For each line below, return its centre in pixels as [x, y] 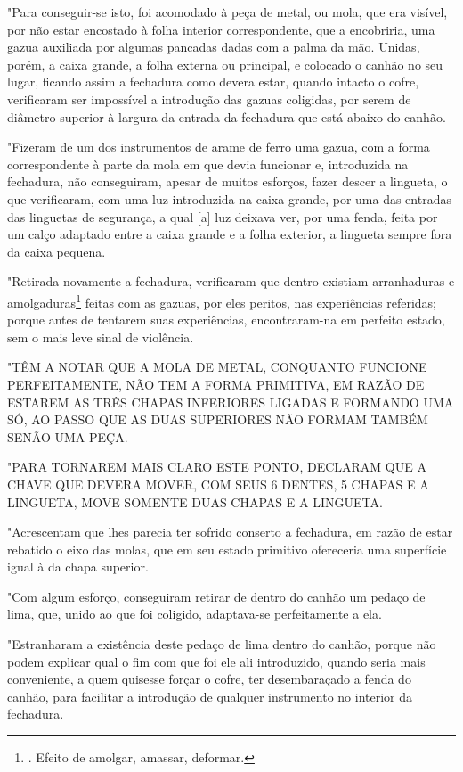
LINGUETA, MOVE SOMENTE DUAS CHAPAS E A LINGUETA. [195, 501]
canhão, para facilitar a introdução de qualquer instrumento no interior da [210, 696]
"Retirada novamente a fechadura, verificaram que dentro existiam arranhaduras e [231, 281]
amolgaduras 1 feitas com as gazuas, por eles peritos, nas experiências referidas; [222, 300]
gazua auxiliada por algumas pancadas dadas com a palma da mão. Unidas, [214, 47]
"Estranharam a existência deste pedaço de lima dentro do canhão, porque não [222, 644]
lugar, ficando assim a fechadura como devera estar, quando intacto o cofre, [213, 82]
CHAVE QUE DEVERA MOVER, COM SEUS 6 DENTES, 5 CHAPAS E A [218, 484]
